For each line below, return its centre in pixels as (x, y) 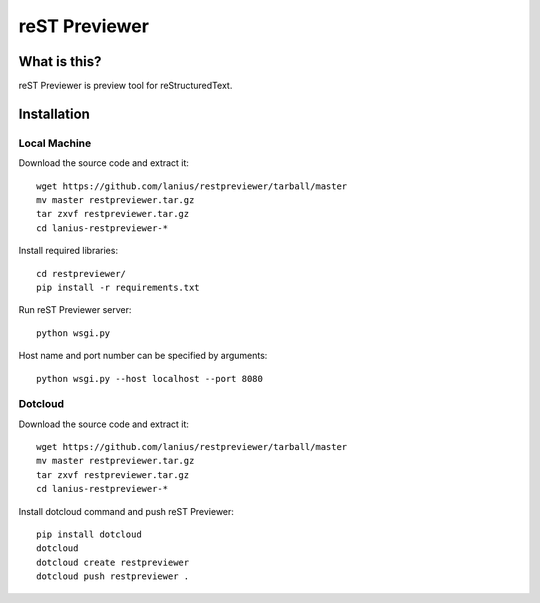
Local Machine (55, 143)
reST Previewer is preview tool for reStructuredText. (125, 86)
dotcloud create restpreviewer (113, 562)
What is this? (60, 61)
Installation (54, 113)
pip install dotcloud (89, 534)
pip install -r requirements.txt (118, 287)
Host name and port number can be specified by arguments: (143, 356)
